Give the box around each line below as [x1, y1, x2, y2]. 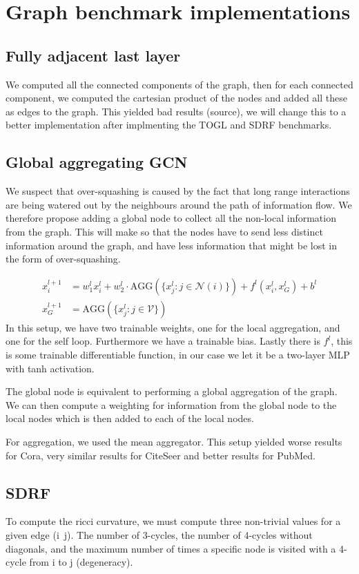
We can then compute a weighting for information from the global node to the [6, 397, 337, 412]
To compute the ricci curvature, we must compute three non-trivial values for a [6, 514, 341, 528]
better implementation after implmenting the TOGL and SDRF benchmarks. [6, 117, 332, 132]
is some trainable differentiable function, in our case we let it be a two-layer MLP [6, 347, 350, 361]
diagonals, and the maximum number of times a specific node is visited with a [6, 541, 336, 555]
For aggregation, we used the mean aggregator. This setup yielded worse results [6, 434, 342, 448]
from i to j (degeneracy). [29, 555, 133, 569]
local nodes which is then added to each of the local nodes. [6, 411, 254, 425]
